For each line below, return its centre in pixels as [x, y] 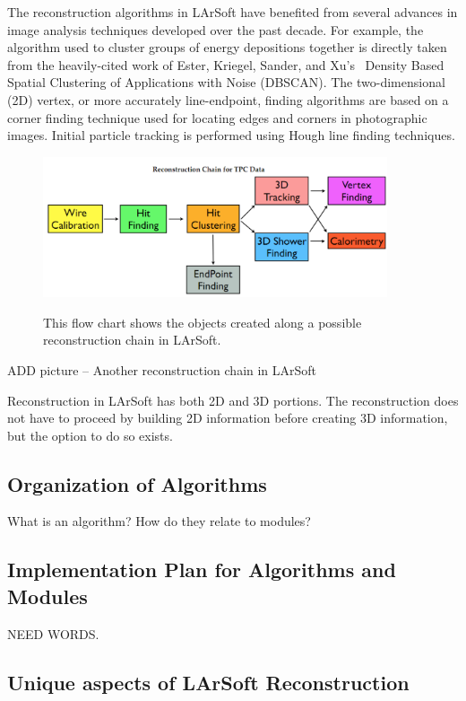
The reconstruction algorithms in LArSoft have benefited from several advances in [233, 12]
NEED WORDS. [53, 633]
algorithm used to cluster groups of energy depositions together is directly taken [227, 47]
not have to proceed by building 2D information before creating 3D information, [228, 418]
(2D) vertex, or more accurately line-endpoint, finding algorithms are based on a [228, 99]
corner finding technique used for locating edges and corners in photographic [217, 117]
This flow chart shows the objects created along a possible [203, 322]
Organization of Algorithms [137, 483]
